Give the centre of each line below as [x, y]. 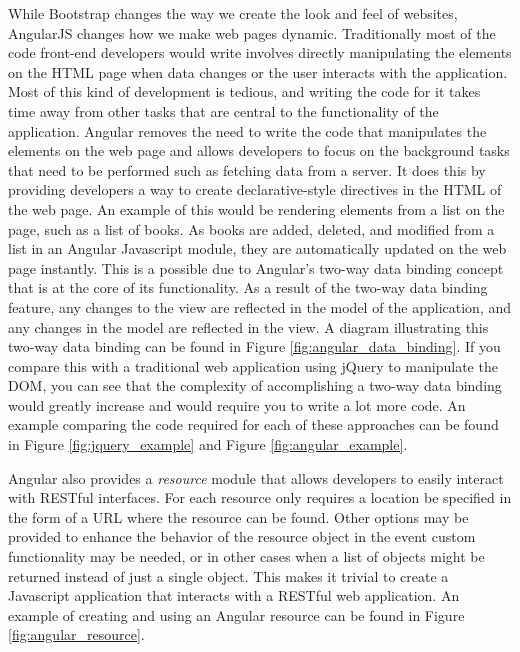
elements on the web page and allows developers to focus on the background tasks [259, 150]
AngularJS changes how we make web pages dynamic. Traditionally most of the [252, 32]
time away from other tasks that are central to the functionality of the [223, 110]
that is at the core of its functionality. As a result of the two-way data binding [248, 287]
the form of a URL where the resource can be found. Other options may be [238, 516]
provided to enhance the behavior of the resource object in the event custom [242, 536]
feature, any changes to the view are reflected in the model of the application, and [260, 306]
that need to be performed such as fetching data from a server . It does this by [247, 169]
